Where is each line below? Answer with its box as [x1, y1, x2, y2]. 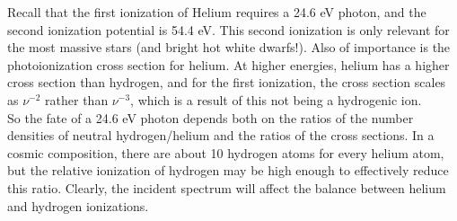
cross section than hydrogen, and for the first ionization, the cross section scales [7, 73, 446, 92]
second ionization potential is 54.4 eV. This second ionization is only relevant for [7, 20, 450, 39]
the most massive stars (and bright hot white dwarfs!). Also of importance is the [7, 38, 451, 57]
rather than [45, 90, 109, 109]
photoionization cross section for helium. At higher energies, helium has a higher [7, 55, 450, 74]
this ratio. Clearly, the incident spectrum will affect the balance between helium [7, 178, 446, 197]
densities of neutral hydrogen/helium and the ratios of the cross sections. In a [7, 126, 435, 145]
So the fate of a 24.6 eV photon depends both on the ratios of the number [7, 108, 414, 127]
